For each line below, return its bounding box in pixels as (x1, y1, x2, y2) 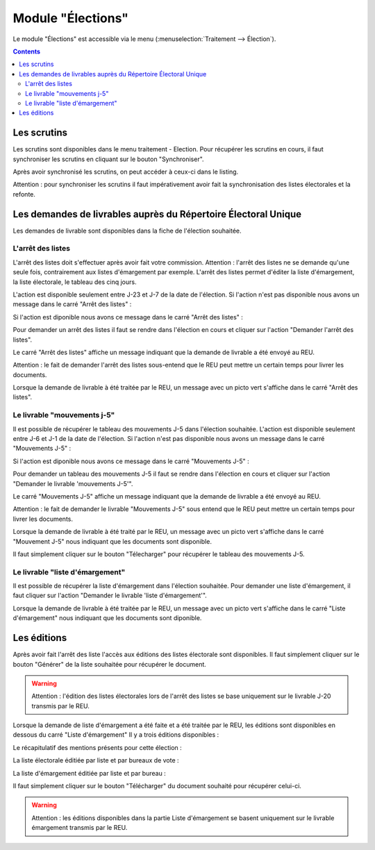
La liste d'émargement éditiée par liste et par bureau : (12, 769, 166, 777)
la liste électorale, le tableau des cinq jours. (12, 278, 137, 286)
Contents (12, 47, 41, 56)
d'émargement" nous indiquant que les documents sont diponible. (12, 614, 202, 622)
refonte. (12, 190, 36, 198)
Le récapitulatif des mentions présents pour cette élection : (12, 743, 182, 751)
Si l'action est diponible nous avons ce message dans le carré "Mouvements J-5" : (12, 457, 249, 465)
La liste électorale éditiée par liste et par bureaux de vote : (12, 756, 180, 765)
